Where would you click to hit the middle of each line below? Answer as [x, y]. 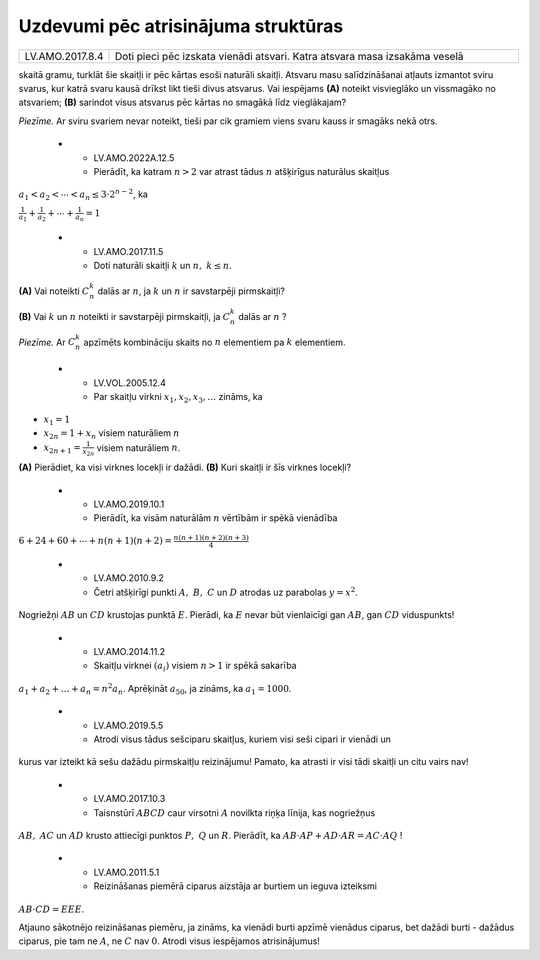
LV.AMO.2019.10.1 [129, 504]
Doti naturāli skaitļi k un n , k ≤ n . [162, 266]
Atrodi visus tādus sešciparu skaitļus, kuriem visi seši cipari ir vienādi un [242, 739]
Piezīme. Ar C [47, 342]
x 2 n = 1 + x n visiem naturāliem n [111, 434]
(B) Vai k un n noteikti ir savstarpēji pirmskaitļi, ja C [124, 316]
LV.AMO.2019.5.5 [128, 725]
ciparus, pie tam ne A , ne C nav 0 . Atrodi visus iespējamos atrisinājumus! [169, 941]
